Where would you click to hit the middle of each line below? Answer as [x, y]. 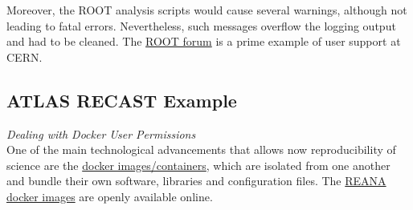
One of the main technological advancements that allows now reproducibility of [201, 149]
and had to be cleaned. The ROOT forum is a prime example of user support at [204, 41]
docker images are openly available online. [110, 196]
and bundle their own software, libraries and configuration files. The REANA [196, 181]
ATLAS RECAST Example [122, 100]
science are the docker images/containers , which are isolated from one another [198, 165]
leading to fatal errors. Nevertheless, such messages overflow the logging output [201, 25]
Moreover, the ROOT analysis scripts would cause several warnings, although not [207, 10]
